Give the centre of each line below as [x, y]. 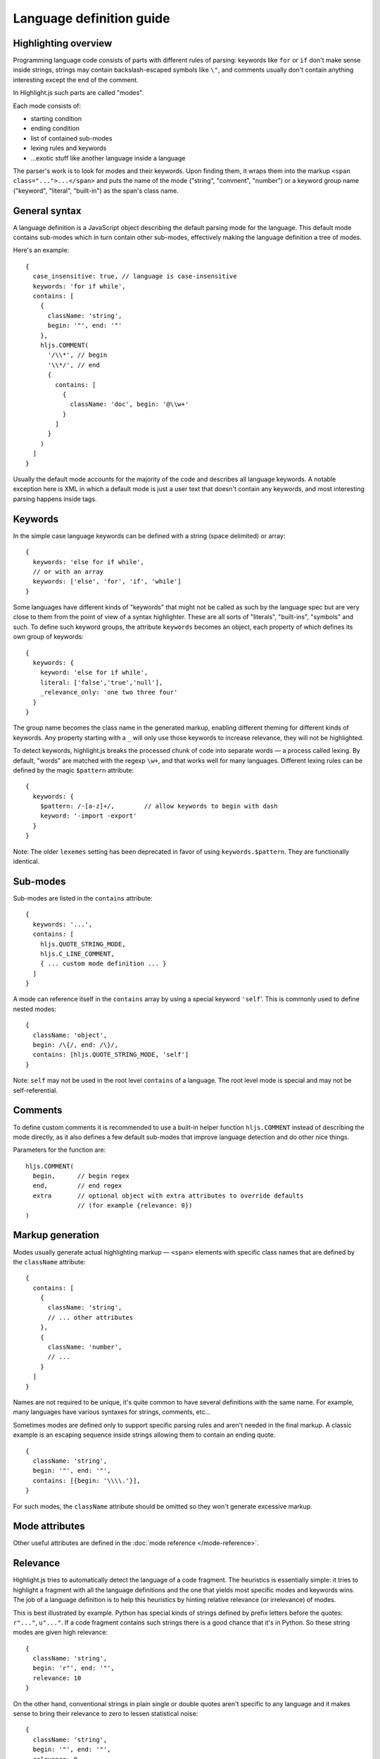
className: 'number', [85, 1347]
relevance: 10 [57, 1678]
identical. [26, 861]
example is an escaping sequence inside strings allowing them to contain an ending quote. [144, 1435]
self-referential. [36, 1090]
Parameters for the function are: [59, 1150]
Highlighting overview [63, 43]
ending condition [55, 128]
